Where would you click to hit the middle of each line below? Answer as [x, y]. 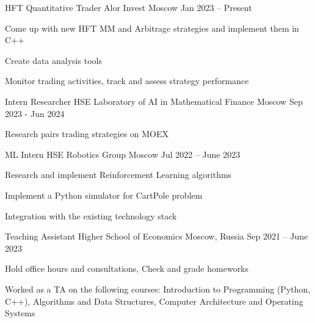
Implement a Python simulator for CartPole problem [104, 195]
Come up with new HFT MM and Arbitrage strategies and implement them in [152, 28]
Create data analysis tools [53, 60]
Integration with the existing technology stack [91, 215]
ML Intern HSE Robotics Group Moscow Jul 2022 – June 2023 [123, 154]
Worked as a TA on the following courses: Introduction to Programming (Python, [158, 289]
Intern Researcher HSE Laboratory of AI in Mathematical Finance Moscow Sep [154, 101]
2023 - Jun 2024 [35, 113]
